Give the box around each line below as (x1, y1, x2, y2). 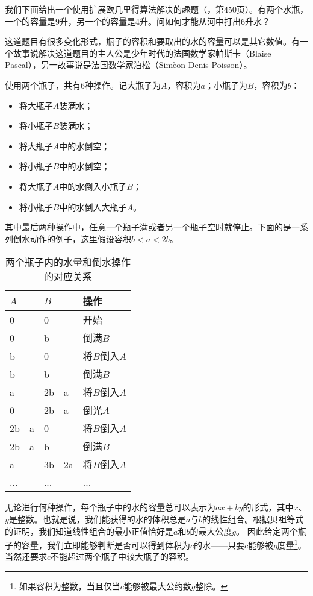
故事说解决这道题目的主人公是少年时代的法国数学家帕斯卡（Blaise (13, 46, 271, 59)
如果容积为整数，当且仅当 (19, 579, 120, 592)
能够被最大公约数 (123, 579, 191, 592)
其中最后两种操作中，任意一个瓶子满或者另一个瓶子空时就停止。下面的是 (5, 221, 291, 233)
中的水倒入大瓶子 (59, 200, 127, 213)
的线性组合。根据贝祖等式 (202, 512, 304, 525)
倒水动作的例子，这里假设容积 (13, 232, 131, 245)
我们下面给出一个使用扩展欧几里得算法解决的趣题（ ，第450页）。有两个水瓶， (5, 3, 308, 15)
